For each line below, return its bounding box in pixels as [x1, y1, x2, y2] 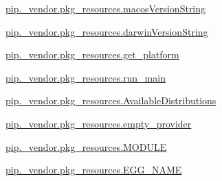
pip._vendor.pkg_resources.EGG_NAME [5, 162, 182, 177]
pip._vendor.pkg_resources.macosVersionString [5, 1, 206, 15]
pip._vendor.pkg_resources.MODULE [5, 139, 167, 154]
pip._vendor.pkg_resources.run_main [5, 70, 166, 84]
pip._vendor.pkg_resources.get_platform [5, 47, 179, 62]
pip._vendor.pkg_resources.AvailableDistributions [5, 93, 217, 108]
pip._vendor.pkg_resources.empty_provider [5, 116, 192, 130]
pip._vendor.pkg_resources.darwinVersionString [5, 24, 208, 38]
